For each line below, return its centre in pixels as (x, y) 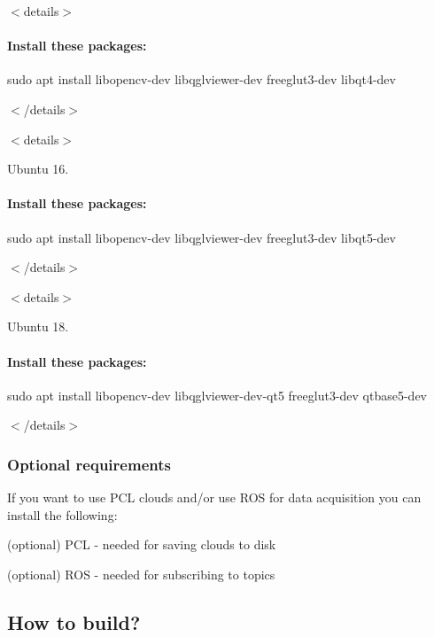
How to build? (74, 621)
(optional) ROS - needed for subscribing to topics (141, 574)
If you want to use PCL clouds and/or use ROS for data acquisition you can (214, 497)
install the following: (62, 514)
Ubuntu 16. (38, 169)
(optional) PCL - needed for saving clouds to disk (142, 544)
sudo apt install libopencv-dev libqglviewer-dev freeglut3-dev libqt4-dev (201, 79)
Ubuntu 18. (38, 326)
